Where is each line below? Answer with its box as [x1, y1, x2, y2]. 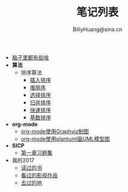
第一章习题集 [20, 149, 53, 156]
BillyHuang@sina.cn [72, 25, 123, 33]
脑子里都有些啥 [11, 53, 49, 61]
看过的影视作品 [20, 172, 58, 179]
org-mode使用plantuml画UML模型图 [20, 135, 111, 142]
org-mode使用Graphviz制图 [20, 127, 89, 135]
